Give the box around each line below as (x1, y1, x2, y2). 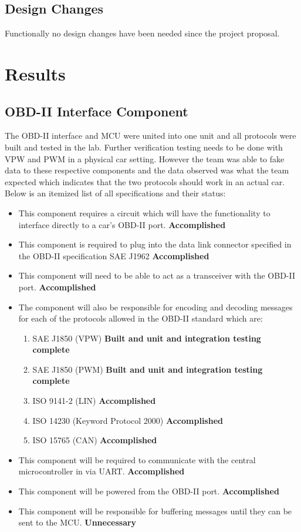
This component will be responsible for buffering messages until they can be (18, 504, 292, 517)
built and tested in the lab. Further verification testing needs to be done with (5, 140, 283, 153)
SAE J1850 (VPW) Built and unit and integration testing (32, 332, 261, 344)
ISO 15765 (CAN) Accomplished (32, 434, 157, 446)
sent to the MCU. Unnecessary (18, 516, 137, 528)
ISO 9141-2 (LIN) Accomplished (32, 394, 156, 407)
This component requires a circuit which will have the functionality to (18, 206, 270, 219)
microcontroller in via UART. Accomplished (18, 465, 185, 477)
